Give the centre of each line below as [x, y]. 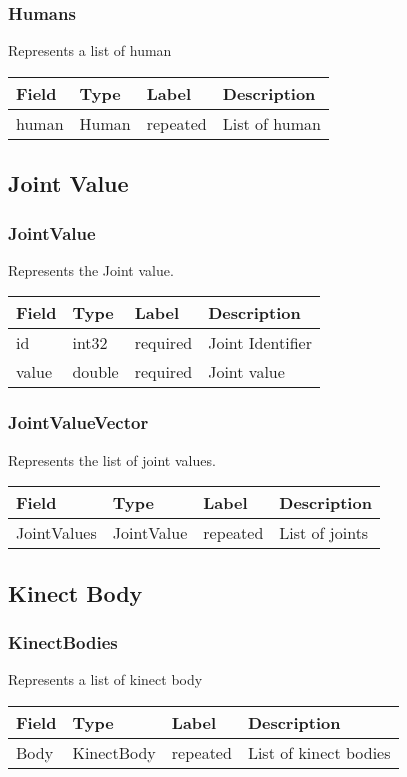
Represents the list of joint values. [112, 459]
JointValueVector [78, 422]
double [95, 372]
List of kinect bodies [319, 752]
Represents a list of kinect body [105, 679]
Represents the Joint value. [91, 269]
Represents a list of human [90, 50]
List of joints [324, 533]
